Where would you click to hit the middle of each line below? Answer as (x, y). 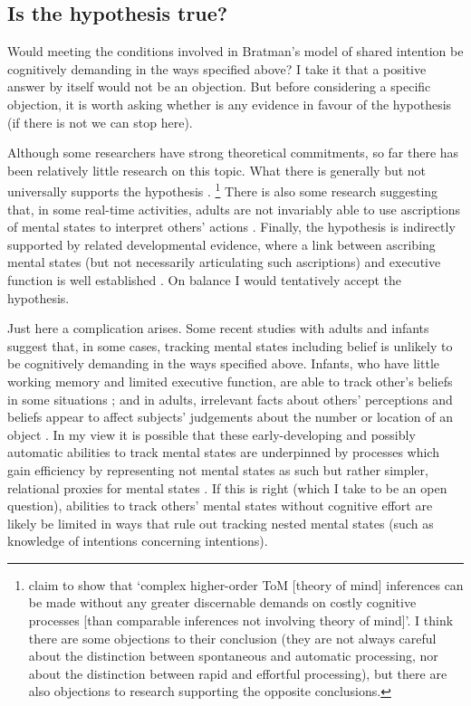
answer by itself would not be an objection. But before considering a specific (219, 86)
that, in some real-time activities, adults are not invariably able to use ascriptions (234, 209)
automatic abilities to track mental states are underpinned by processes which (223, 452)
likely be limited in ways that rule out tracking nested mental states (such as (221, 523)
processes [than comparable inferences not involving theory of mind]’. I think (241, 620)
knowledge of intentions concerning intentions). (138, 541)
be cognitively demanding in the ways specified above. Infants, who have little (224, 363)
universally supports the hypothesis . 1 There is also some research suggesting (223, 190)
